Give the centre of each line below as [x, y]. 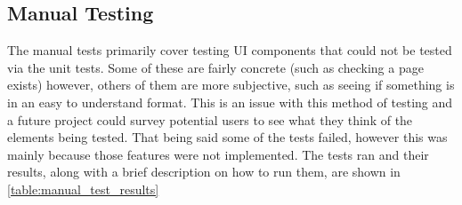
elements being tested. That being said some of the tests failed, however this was [227, 137]
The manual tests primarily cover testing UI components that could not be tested [230, 50]
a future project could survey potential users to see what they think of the [210, 119]
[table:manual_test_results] [83, 189]
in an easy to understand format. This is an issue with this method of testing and [230, 102]
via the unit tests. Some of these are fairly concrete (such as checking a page [215, 67]
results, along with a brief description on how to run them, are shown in [204, 172]
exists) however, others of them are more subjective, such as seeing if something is [231, 85]
